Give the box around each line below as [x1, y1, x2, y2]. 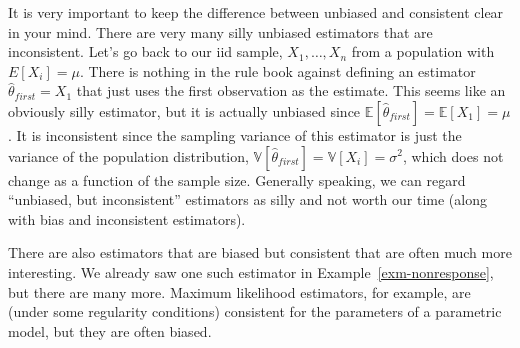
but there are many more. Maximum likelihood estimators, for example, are [8, 281, 471, 302]
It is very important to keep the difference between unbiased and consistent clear [8, 2, 504, 22]
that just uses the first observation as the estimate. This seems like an [76, 80, 506, 101]
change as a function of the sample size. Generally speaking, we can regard [8, 169, 466, 190]
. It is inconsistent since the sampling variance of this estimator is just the [8, 124, 462, 145]
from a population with [351, 41, 495, 62]
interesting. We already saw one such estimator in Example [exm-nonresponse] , [8, 261, 494, 282]
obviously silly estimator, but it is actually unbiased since [8, 100, 361, 121]
